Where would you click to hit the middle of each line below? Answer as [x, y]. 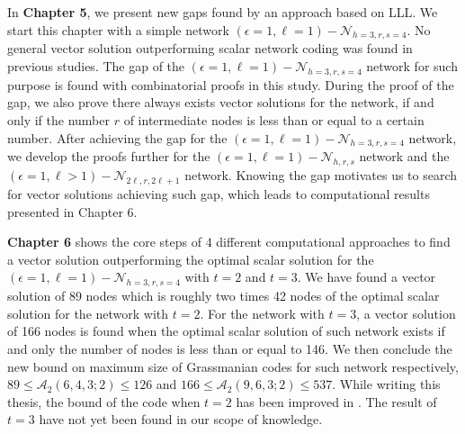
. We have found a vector [367, 277]
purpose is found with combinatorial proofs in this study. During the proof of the [231, 84]
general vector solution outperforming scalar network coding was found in [210, 48]
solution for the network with [88, 313]
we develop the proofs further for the [109, 156]
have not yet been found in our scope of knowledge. [181, 419]
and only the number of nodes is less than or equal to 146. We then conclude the [230, 348]
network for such [412, 65]
